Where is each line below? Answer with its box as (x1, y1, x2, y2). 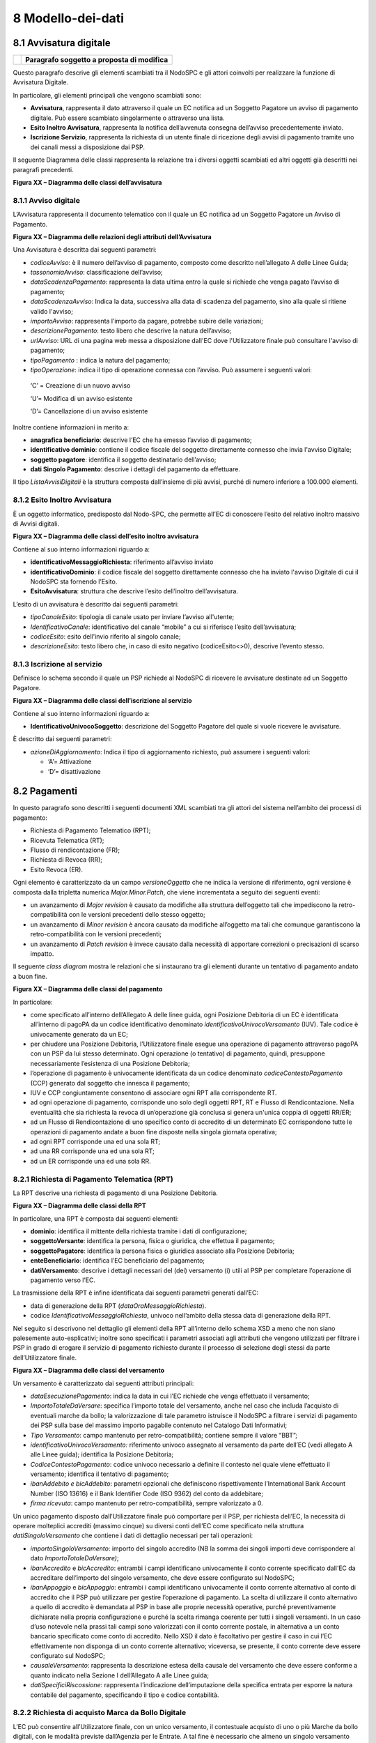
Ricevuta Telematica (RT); (30, 836, 104, 844)
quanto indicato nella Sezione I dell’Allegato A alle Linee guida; (30, 1670, 209, 1680)
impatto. (30, 949, 54, 958)
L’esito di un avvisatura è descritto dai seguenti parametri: (13, 600, 179, 608)
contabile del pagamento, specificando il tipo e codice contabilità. (30, 1691, 219, 1699)
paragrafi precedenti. (13, 165, 74, 174)
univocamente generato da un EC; (30, 1030, 128, 1038)
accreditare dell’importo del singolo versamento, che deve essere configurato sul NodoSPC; (30, 1573, 295, 1582)
